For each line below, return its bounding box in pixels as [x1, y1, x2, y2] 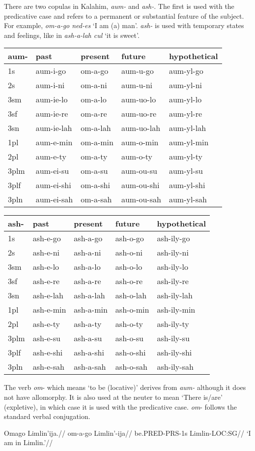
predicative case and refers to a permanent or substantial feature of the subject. [4, 10, 244, 21]
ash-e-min [32, 304, 66, 316]
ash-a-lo [74, 261, 101, 273]
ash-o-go [115, 232, 144, 244]
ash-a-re [74, 275, 101, 287]
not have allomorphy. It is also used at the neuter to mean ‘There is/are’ [4, 391, 223, 402]
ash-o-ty [115, 318, 143, 330]
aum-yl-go [169, 65, 203, 77]
